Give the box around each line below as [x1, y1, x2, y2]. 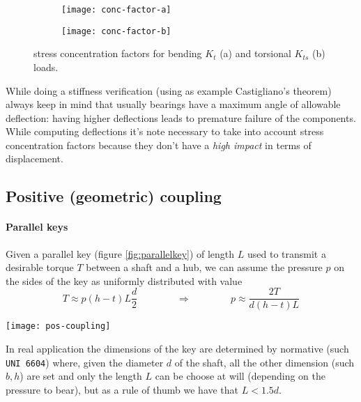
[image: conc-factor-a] [61, 5, 171, 15]
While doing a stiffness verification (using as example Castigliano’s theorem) [6, 83, 332, 98]
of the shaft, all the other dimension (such [174, 355, 355, 369]
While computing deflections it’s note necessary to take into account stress [6, 124, 324, 139]
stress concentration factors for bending [33, 46, 202, 61]
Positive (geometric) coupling [6, 185, 222, 207]
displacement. [6, 151, 63, 166]
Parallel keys [6, 219, 68, 234]
